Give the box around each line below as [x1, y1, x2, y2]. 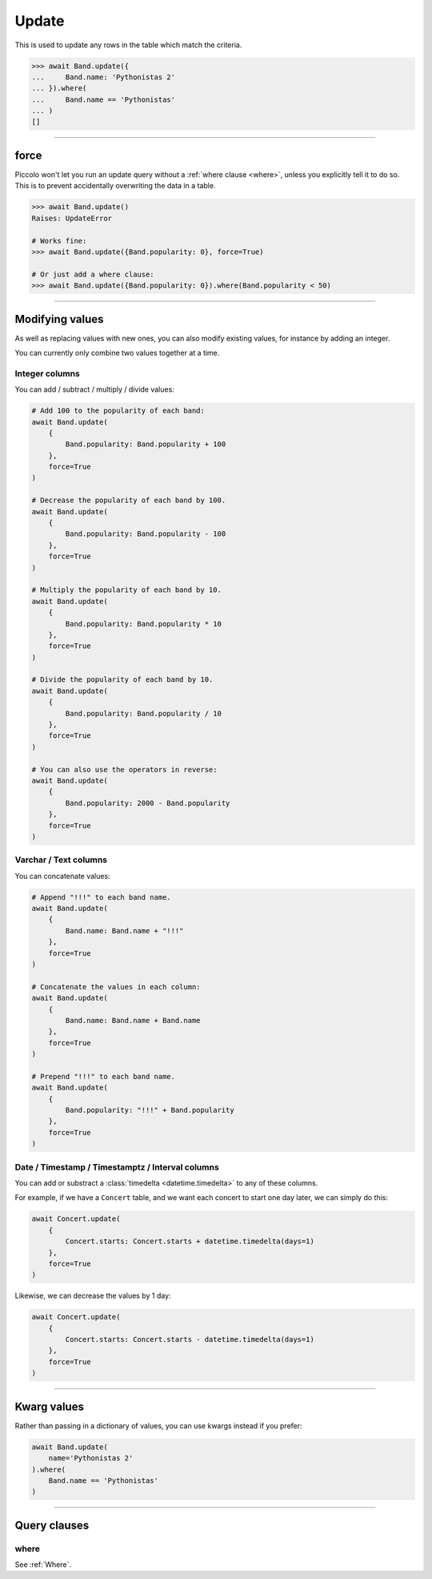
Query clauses [14, 1518, 90, 1532]
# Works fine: [31, 236, 87, 245]
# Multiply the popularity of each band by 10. [31, 586, 222, 594]
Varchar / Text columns [14, 854, 108, 865]
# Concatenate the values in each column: [31, 982, 201, 991]
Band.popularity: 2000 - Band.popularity [65, 798, 230, 808]
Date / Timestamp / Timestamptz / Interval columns [14, 1162, 219, 1173]
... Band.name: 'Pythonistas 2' [31, 72, 176, 82]
